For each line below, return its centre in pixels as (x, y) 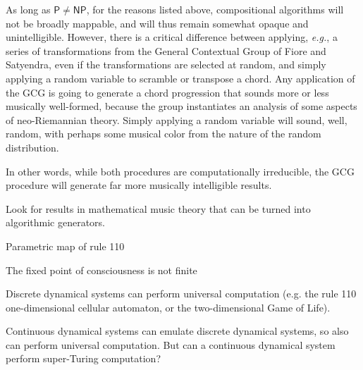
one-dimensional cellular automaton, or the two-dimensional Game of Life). (168, 307)
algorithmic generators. (55, 222)
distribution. (32, 147)
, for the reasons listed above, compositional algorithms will (215, 9)
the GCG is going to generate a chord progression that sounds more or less (167, 92)
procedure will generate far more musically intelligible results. (139, 185)
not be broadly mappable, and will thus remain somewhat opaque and (157, 23)
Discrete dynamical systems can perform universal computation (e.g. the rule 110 (181, 294)
